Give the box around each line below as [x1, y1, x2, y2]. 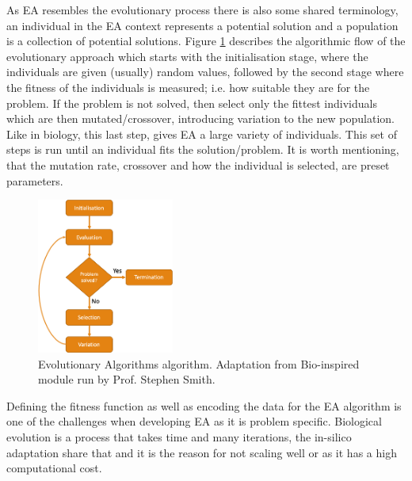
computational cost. [6, 460, 102, 476]
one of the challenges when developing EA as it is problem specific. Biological [6, 413, 382, 429]
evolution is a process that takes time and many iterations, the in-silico [6, 429, 352, 445]
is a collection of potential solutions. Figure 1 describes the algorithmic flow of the [6, 32, 406, 49]
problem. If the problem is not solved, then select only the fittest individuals [6, 94, 377, 111]
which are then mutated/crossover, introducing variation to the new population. [6, 110, 395, 127]
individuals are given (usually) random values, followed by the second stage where [6, 63, 404, 80]
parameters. [6, 172, 63, 189]
